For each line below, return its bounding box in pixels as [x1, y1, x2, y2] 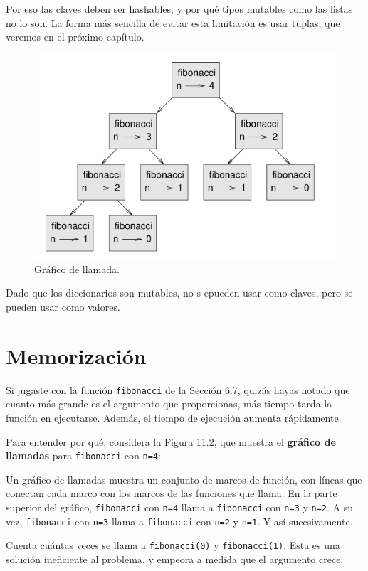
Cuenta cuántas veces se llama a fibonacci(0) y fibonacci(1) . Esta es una [6, 538, 340, 553]
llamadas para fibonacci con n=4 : [6, 448, 161, 463]
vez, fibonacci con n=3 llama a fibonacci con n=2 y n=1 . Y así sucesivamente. [6, 513, 353, 528]
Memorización [6, 341, 147, 370]
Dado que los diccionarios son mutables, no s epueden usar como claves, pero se [6, 285, 353, 300]
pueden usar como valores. [6, 299, 120, 314]
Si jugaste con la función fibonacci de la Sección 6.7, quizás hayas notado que [6, 382, 350, 397]
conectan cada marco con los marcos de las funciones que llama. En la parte [6, 486, 337, 501]
